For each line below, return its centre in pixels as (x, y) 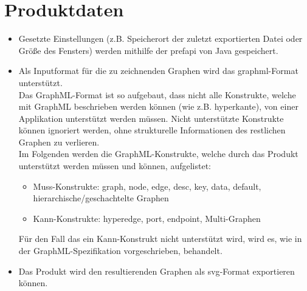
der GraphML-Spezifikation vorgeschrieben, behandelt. (120, 251)
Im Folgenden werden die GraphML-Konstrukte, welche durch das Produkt (158, 154)
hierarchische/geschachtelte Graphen (101, 198)
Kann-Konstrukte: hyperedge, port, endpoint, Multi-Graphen (147, 218)
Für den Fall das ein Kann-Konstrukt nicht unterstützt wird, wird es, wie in (160, 239)
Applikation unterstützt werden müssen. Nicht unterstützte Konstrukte (151, 118)
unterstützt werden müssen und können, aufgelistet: (115, 166)
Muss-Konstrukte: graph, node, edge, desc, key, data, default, (147, 186)
